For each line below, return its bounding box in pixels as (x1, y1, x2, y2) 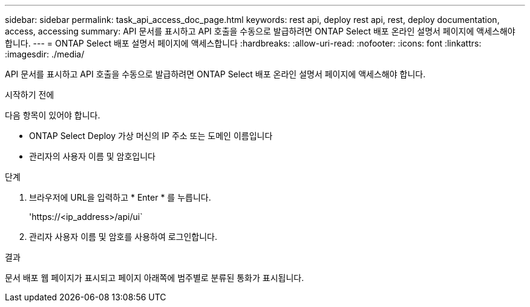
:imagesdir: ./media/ (5, 49, 85, 59)
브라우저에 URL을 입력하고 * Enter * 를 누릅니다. (29, 192, 211, 202)
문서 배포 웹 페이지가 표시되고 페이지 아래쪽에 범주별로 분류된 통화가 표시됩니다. (5, 273, 304, 283)
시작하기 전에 (5, 89, 54, 100)
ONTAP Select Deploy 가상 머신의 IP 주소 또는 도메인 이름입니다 (29, 131, 273, 141)
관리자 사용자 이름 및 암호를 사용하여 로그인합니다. (29, 231, 218, 242)
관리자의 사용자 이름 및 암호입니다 (29, 151, 155, 161)
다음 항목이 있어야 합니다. (5, 110, 100, 120)
